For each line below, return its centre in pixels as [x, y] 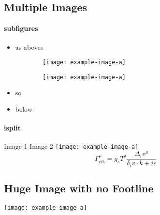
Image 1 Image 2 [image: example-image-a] [71, 146]
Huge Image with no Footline [79, 188]
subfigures [21, 28]
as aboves [29, 47]
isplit [12, 128]
